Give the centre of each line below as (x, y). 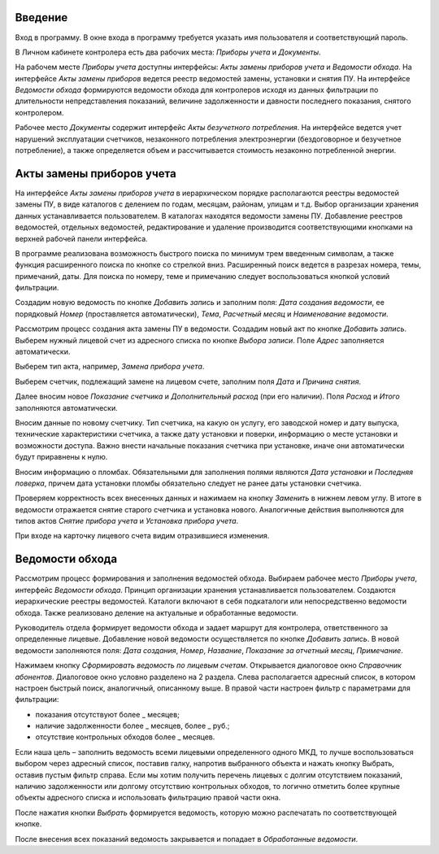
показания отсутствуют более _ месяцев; (108, 714)
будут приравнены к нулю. (61, 457)
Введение (41, 17)
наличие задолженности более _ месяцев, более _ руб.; (133, 726)
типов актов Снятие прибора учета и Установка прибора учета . (127, 521)
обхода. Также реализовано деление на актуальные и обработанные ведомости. (156, 612)
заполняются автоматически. (66, 407)
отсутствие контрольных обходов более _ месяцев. (125, 737)
